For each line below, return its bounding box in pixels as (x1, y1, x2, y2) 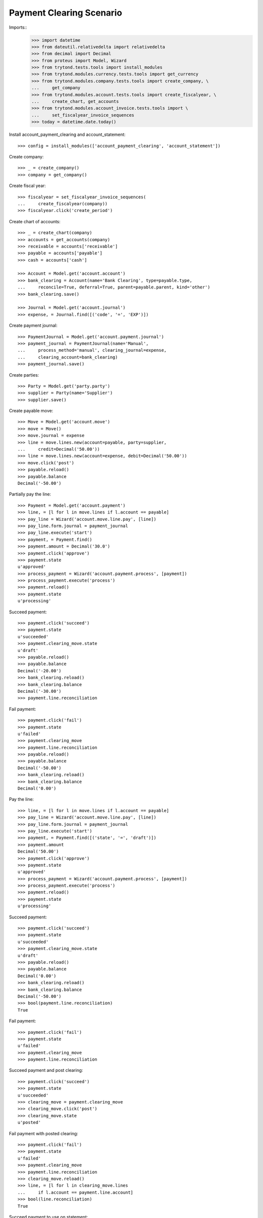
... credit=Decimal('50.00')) (18, 446, 100, 452)
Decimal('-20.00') (18, 668, 62, 673)
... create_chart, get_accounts (31, 99, 119, 104)
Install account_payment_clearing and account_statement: (9, 132, 126, 137)
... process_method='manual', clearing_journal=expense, (18, 347, 167, 353)
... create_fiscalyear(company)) (18, 201, 108, 207)
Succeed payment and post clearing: (9, 1067, 83, 1073)
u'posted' (18, 1120, 41, 1125)
